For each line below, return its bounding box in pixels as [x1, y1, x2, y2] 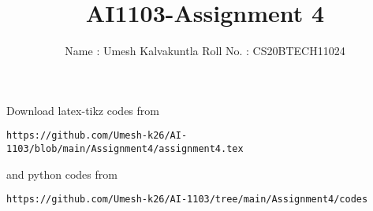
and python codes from [6, 165, 117, 182]
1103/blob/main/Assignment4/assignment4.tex [6, 143, 244, 154]
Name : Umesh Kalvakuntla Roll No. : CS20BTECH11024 [65, 43, 345, 59]
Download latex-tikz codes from [6, 102, 159, 118]
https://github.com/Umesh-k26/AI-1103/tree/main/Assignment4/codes [6, 194, 368, 205]
